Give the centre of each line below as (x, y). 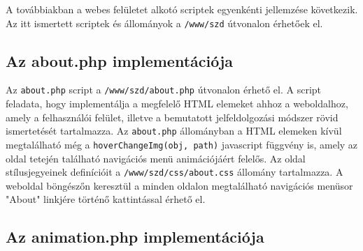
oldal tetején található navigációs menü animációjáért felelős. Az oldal (156, 158)
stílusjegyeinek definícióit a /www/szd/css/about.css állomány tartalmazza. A (175, 172)
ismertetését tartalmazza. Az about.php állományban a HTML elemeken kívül (174, 131)
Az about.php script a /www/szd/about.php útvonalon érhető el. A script (164, 90)
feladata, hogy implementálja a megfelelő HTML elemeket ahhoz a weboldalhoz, (177, 104)
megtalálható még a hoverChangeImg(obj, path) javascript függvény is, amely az (182, 144)
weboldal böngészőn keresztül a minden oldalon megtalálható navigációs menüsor (179, 185)
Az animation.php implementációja (135, 237)
